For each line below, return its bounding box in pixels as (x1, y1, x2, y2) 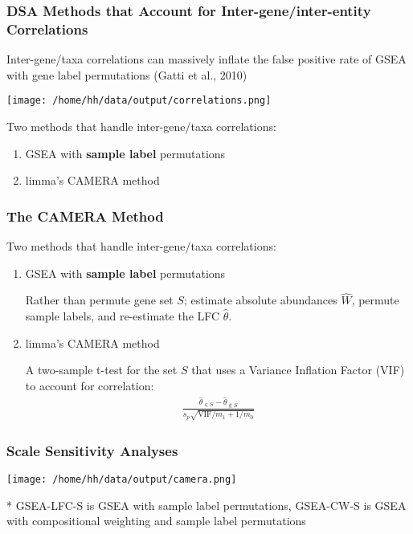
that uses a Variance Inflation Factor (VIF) (191, 361, 405, 378)
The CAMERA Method (6, 206, 164, 226)
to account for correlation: (25, 377, 154, 393)
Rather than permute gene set (25, 291, 174, 308)
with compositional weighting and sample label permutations (6, 512, 306, 529)
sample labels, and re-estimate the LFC (25, 307, 220, 324)
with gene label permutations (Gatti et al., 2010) (6, 66, 247, 83)
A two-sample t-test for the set (25, 361, 178, 378)
